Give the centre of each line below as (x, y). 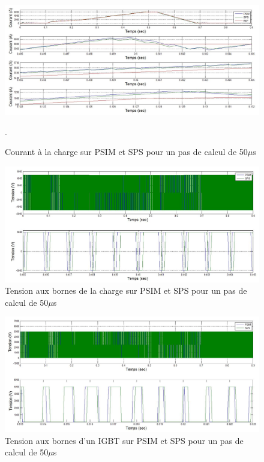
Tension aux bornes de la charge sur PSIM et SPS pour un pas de (126, 290)
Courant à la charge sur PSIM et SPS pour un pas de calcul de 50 (126, 152)
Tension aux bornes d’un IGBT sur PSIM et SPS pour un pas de (124, 440)
